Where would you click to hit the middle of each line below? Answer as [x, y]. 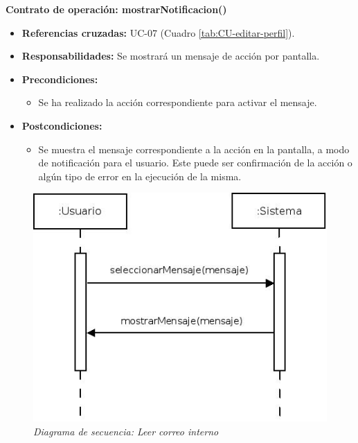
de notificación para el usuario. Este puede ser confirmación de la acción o [195, 163]
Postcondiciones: [62, 125]
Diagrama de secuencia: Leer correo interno [126, 432]
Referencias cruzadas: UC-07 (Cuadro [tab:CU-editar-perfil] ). [158, 32]
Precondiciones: [60, 79]
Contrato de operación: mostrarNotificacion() [116, 9]
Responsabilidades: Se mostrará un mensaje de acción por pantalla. [171, 56]
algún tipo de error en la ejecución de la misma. [140, 176]
